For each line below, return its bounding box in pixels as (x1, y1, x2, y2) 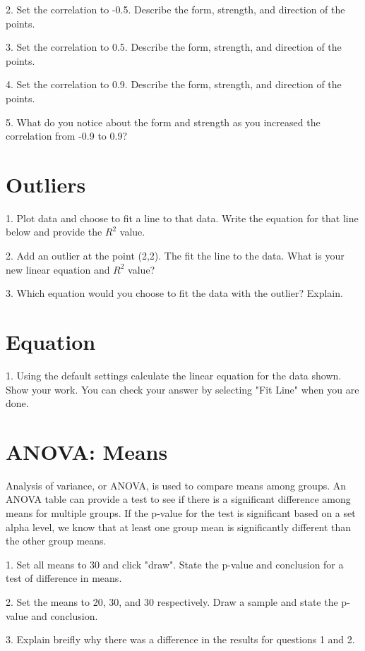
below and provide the (6, 224, 102, 239)
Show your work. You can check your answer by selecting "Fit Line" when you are (6, 382, 359, 396)
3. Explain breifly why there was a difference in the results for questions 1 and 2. (6, 632, 355, 647)
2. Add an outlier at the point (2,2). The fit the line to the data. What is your (6, 248, 345, 263)
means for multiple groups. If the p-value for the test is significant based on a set (6, 506, 356, 521)
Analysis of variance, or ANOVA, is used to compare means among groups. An (6, 477, 347, 492)
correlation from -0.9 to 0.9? (6, 128, 128, 143)
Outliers (6, 169, 86, 198)
